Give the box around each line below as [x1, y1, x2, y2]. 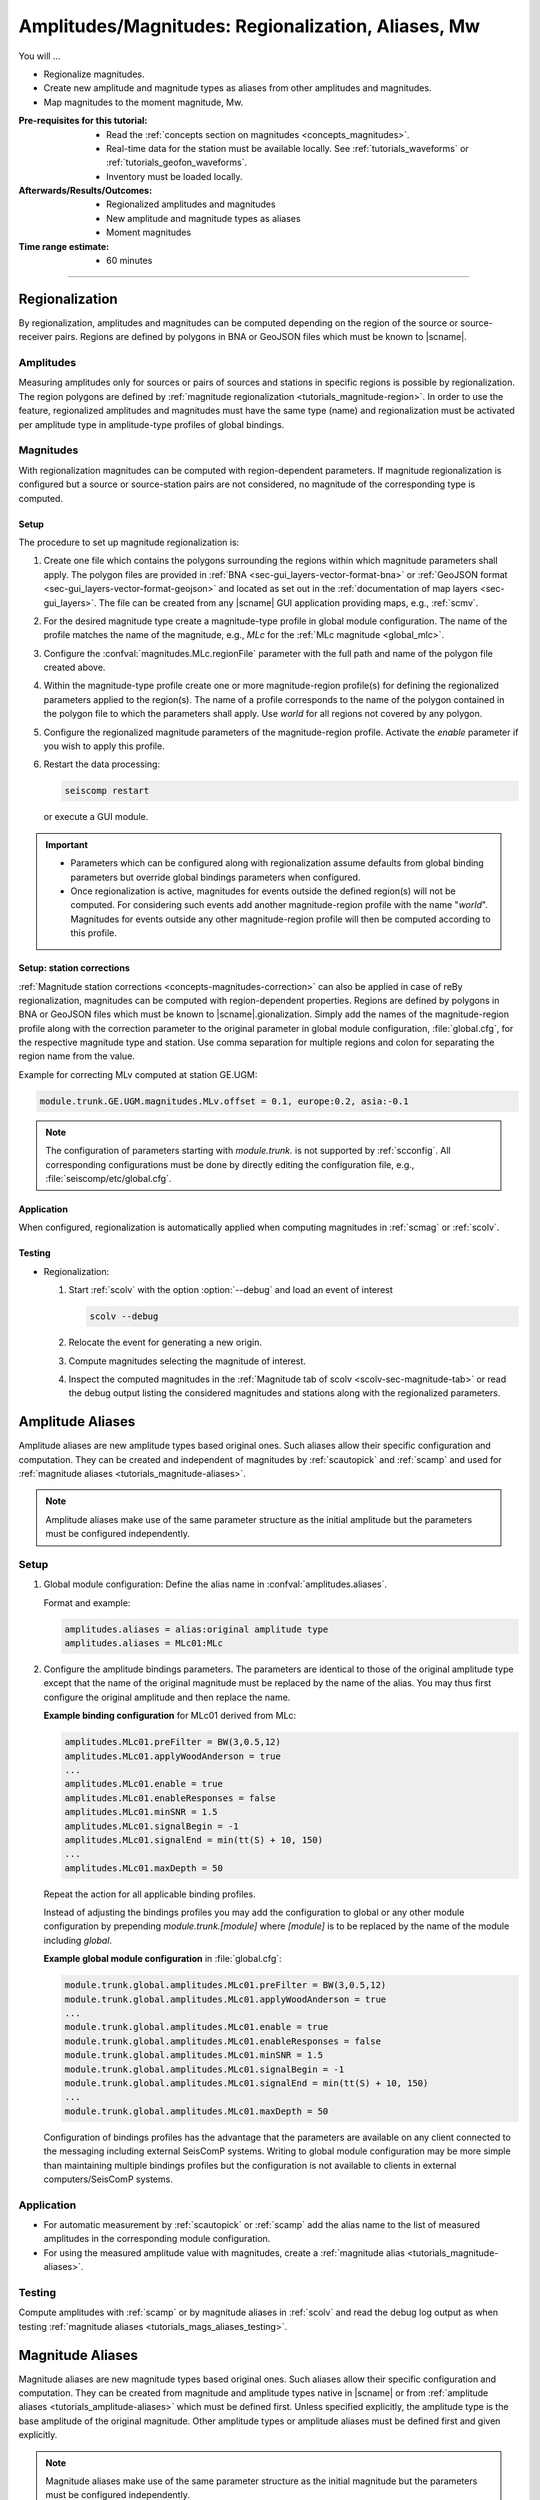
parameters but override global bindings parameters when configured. [70, 871, 361, 883]
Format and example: [43, 1596, 131, 1609]
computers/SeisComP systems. [43, 2173, 174, 2185]
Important [45, 838, 89, 850]
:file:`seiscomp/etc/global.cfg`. [45, 1172, 172, 1184]
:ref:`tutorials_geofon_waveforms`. [106, 156, 248, 169]
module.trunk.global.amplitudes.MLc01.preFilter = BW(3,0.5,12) [64, 1980, 387, 1991]
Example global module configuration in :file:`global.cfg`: [43, 1953, 282, 1965]
